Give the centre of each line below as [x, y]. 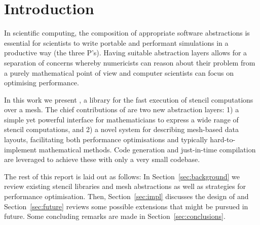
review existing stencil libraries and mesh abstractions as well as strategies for [125, 186]
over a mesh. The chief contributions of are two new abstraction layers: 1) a [122, 109]
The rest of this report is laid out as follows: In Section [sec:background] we [122, 176]
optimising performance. [42, 83]
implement [21, 149]
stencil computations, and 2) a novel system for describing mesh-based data [121, 129]
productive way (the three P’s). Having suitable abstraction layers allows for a [126, 53]
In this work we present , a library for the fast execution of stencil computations [129, 99]
